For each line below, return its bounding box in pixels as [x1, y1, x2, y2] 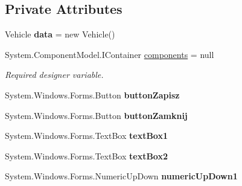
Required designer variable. [5, 68, 104, 81]
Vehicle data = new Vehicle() [5, 28, 115, 40]
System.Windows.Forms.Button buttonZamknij [5, 109, 188, 121]
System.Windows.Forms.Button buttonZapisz [5, 88, 180, 101]
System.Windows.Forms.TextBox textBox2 [5, 149, 168, 162]
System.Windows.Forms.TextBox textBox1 [5, 129, 168, 142]
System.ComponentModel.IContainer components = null [5, 48, 214, 60]
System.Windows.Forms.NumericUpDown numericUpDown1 [5, 170, 238, 182]
